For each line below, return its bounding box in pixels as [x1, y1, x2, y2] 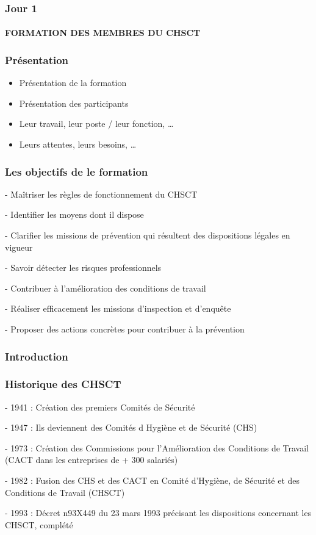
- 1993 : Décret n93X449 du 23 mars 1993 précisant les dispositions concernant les [5, 506, 312, 519]
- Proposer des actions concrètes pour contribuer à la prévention [5, 323, 245, 335]
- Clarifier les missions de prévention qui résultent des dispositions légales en [5, 229, 290, 242]
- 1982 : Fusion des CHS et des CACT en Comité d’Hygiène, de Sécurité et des [5, 474, 300, 487]
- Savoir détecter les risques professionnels [5, 261, 162, 274]
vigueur [5, 240, 33, 253]
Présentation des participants [19, 96, 129, 109]
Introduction [5, 348, 68, 364]
